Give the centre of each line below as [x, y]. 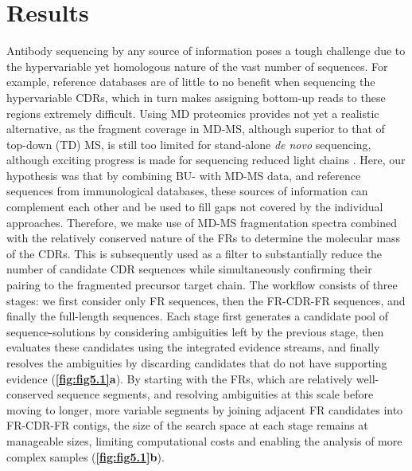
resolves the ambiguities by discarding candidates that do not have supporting [197, 363]
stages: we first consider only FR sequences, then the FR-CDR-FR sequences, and [206, 300]
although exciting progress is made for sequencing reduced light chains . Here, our [206, 160]
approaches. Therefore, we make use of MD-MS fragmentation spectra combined [202, 222]
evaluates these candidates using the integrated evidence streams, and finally [193, 347]
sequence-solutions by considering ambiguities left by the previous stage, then [195, 331]
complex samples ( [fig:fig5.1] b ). [86, 456]
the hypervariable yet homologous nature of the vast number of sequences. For [197, 66]
